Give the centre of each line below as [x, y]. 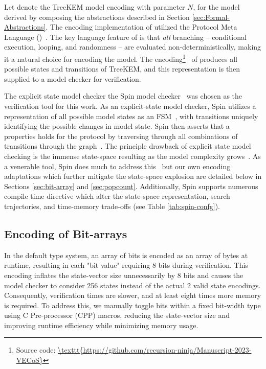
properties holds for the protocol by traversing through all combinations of [121, 136]
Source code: [36, 350]
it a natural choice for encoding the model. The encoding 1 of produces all [121, 58]
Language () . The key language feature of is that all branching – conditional [125, 37]
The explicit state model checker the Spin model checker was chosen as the [123, 96]
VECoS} [29, 360]
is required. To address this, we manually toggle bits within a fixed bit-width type [132, 305]
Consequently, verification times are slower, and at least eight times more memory [133, 295]
